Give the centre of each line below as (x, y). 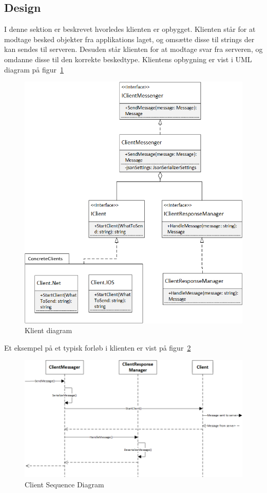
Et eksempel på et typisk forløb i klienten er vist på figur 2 (98, 347)
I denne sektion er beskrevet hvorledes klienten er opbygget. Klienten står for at (130, 29)
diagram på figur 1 (34, 69)
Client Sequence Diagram (64, 485)
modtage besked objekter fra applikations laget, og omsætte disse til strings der (129, 39)
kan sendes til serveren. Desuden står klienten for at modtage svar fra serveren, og (133, 49)
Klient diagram (49, 330)
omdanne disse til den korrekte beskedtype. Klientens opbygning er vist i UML (128, 59)
